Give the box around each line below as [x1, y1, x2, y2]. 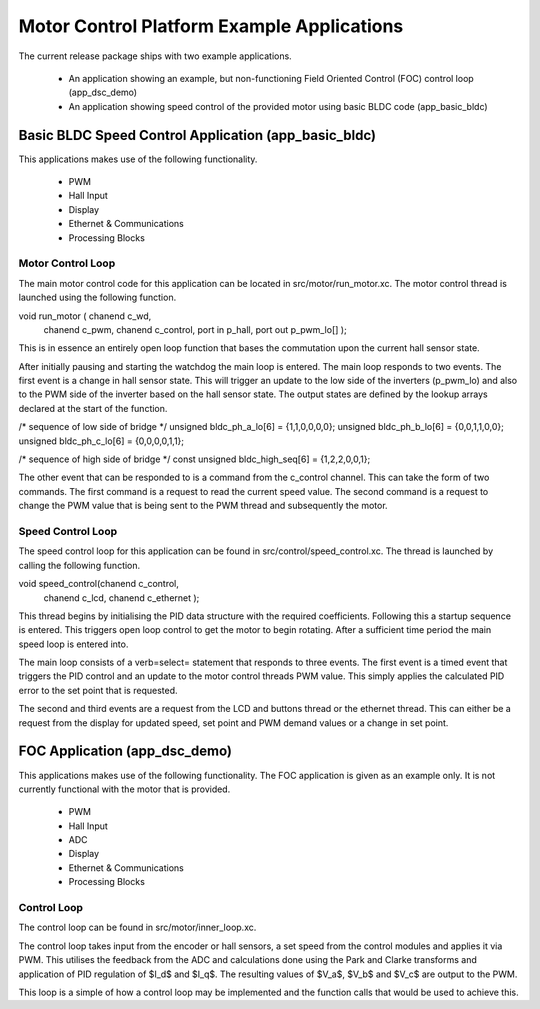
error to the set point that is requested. [18, 684, 179, 696]
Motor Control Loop [18, 256, 116, 270]
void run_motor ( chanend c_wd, [18, 310, 152, 322]
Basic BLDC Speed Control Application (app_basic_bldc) [18, 126, 377, 144]
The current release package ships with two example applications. [18, 50, 292, 62]
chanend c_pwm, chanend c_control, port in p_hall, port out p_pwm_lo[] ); [43, 323, 347, 335]
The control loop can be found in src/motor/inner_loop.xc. [18, 921, 257, 934]
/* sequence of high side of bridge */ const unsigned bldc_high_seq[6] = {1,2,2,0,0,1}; [18, 453, 371, 465]
